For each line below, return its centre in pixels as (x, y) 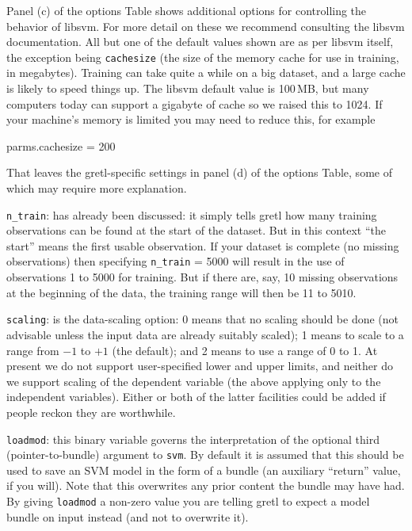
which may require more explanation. (97, 188)
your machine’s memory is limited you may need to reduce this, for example (191, 119)
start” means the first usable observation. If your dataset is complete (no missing (203, 245)
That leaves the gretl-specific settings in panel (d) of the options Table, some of (199, 172)
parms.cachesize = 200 (61, 145)
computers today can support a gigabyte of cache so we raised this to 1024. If (195, 103)
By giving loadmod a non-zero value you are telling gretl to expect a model (188, 501)
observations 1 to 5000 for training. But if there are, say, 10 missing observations (202, 277)
